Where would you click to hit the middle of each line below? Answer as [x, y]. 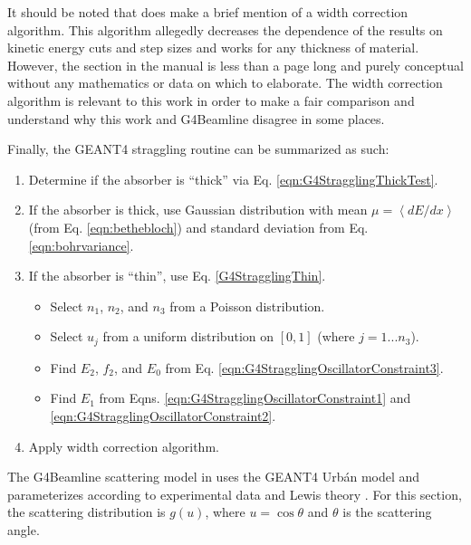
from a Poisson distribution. [247, 306]
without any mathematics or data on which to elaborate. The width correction [225, 83]
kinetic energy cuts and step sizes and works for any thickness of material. [213, 48]
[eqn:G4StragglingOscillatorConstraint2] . [163, 415]
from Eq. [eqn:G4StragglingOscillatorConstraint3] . [304, 367]
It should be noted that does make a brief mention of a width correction [208, 12]
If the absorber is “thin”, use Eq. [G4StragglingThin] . [177, 276]
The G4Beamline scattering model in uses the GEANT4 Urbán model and [214, 477]
